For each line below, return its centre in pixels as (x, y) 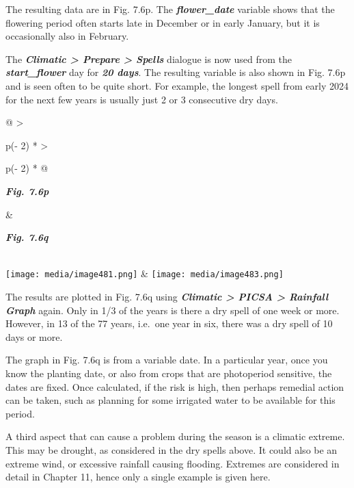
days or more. (34, 336)
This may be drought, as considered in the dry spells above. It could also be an (172, 449)
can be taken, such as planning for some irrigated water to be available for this (171, 400)
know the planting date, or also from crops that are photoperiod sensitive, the (169, 373)
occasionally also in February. (67, 36)
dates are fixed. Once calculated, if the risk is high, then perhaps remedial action (175, 386)
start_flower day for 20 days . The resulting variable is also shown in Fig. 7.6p (176, 72)
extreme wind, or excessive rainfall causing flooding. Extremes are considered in (173, 463)
